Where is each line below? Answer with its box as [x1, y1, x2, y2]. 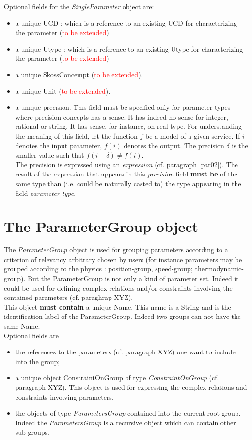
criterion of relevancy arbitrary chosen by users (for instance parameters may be [4, 254, 242, 264]
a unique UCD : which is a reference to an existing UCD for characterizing [15, 18, 237, 28]
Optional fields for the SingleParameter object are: [4, 1, 154, 11]
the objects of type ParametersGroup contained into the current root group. [15, 408, 241, 418]
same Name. [4, 320, 40, 331]
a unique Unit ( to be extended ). [15, 86, 110, 96]
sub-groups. [15, 427, 50, 437]
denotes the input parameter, [15, 140, 102, 150]
